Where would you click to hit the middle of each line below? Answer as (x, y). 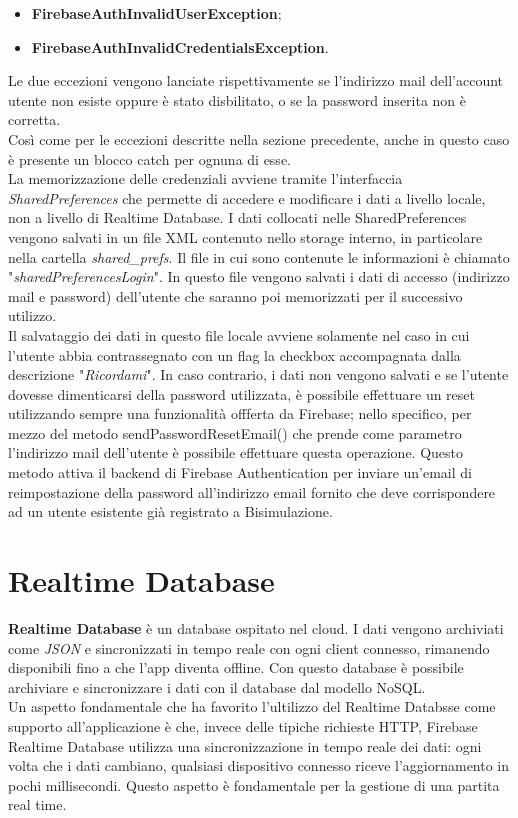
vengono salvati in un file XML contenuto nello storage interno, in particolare (245, 236)
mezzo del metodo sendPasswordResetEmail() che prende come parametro (235, 432)
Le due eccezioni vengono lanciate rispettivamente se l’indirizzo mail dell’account (256, 80)
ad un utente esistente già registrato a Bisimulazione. (170, 511)
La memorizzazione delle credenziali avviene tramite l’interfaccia (205, 178)
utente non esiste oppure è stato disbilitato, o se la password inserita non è (237, 99)
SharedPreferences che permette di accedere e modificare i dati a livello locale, (247, 197)
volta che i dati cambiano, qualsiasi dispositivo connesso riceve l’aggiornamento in (259, 765)
